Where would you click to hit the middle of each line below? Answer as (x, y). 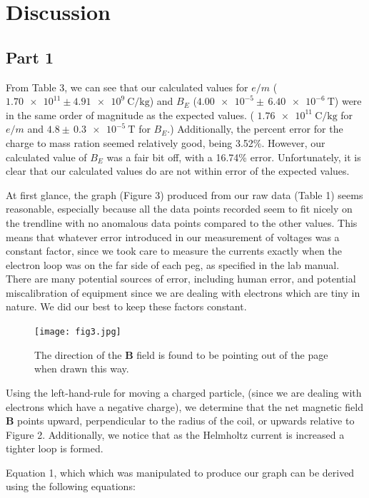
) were (348, 101)
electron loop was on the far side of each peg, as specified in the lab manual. (173, 264)
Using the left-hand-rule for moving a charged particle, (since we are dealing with (184, 392)
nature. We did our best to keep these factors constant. (126, 306)
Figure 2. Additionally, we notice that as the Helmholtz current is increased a (175, 434)
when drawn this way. (82, 369)
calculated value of (46, 157)
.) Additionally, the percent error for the (255, 129)
